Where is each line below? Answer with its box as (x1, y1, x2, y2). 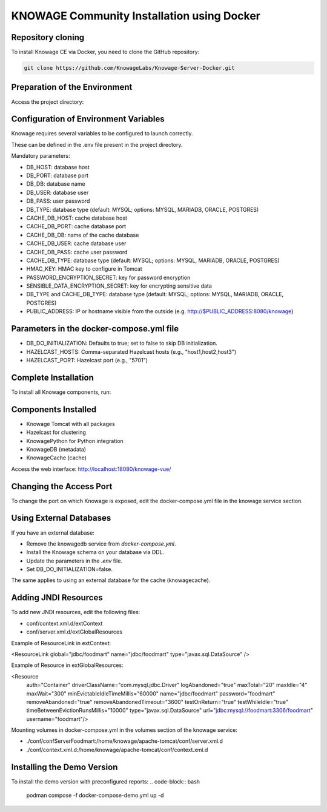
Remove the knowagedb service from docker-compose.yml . (26, 540, 176, 547)
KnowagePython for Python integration (26, 437, 124, 444)
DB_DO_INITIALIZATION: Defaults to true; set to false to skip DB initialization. (26, 340, 218, 347)
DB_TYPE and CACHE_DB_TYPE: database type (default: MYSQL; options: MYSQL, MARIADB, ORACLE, (26, 291, 284, 298)
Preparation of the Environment (11, 82, 133, 92)
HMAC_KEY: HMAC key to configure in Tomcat (26, 265, 142, 272)
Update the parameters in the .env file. (26, 557, 122, 564)
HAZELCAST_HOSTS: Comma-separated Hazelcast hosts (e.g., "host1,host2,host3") (26, 348, 237, 355)
